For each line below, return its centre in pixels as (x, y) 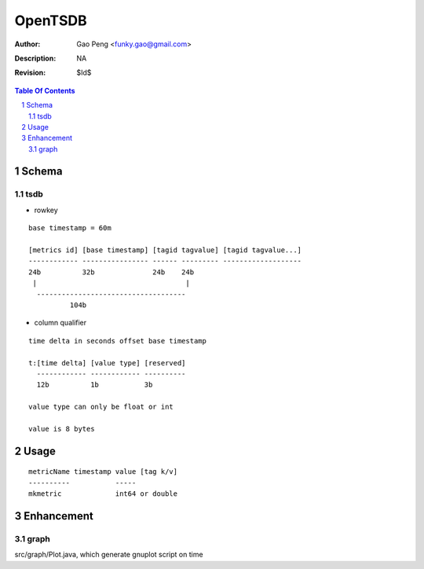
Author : (27, 44)
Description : (35, 58)
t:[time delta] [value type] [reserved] (107, 363)
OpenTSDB (51, 20)
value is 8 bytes (62, 429)
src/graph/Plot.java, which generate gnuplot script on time (109, 555)
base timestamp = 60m (70, 228)
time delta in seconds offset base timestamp (118, 341)
